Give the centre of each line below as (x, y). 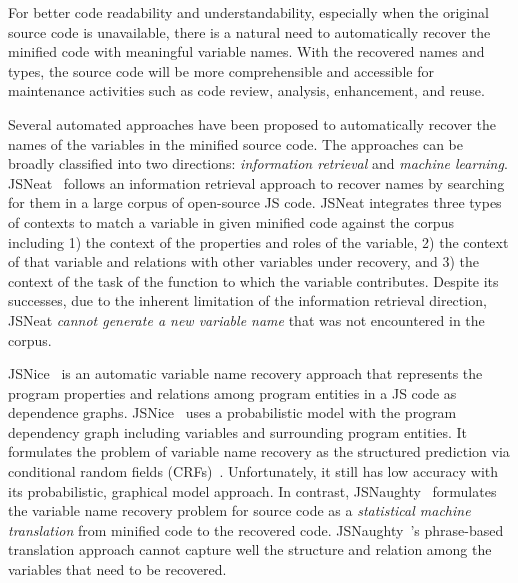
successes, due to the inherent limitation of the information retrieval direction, (247, 300)
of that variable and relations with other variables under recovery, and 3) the (244, 261)
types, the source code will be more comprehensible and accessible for (221, 70)
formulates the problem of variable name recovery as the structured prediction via (259, 451)
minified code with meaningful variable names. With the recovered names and (246, 51)
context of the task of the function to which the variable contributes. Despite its (253, 280)
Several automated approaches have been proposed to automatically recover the (252, 123)
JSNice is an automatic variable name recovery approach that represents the (245, 373)
